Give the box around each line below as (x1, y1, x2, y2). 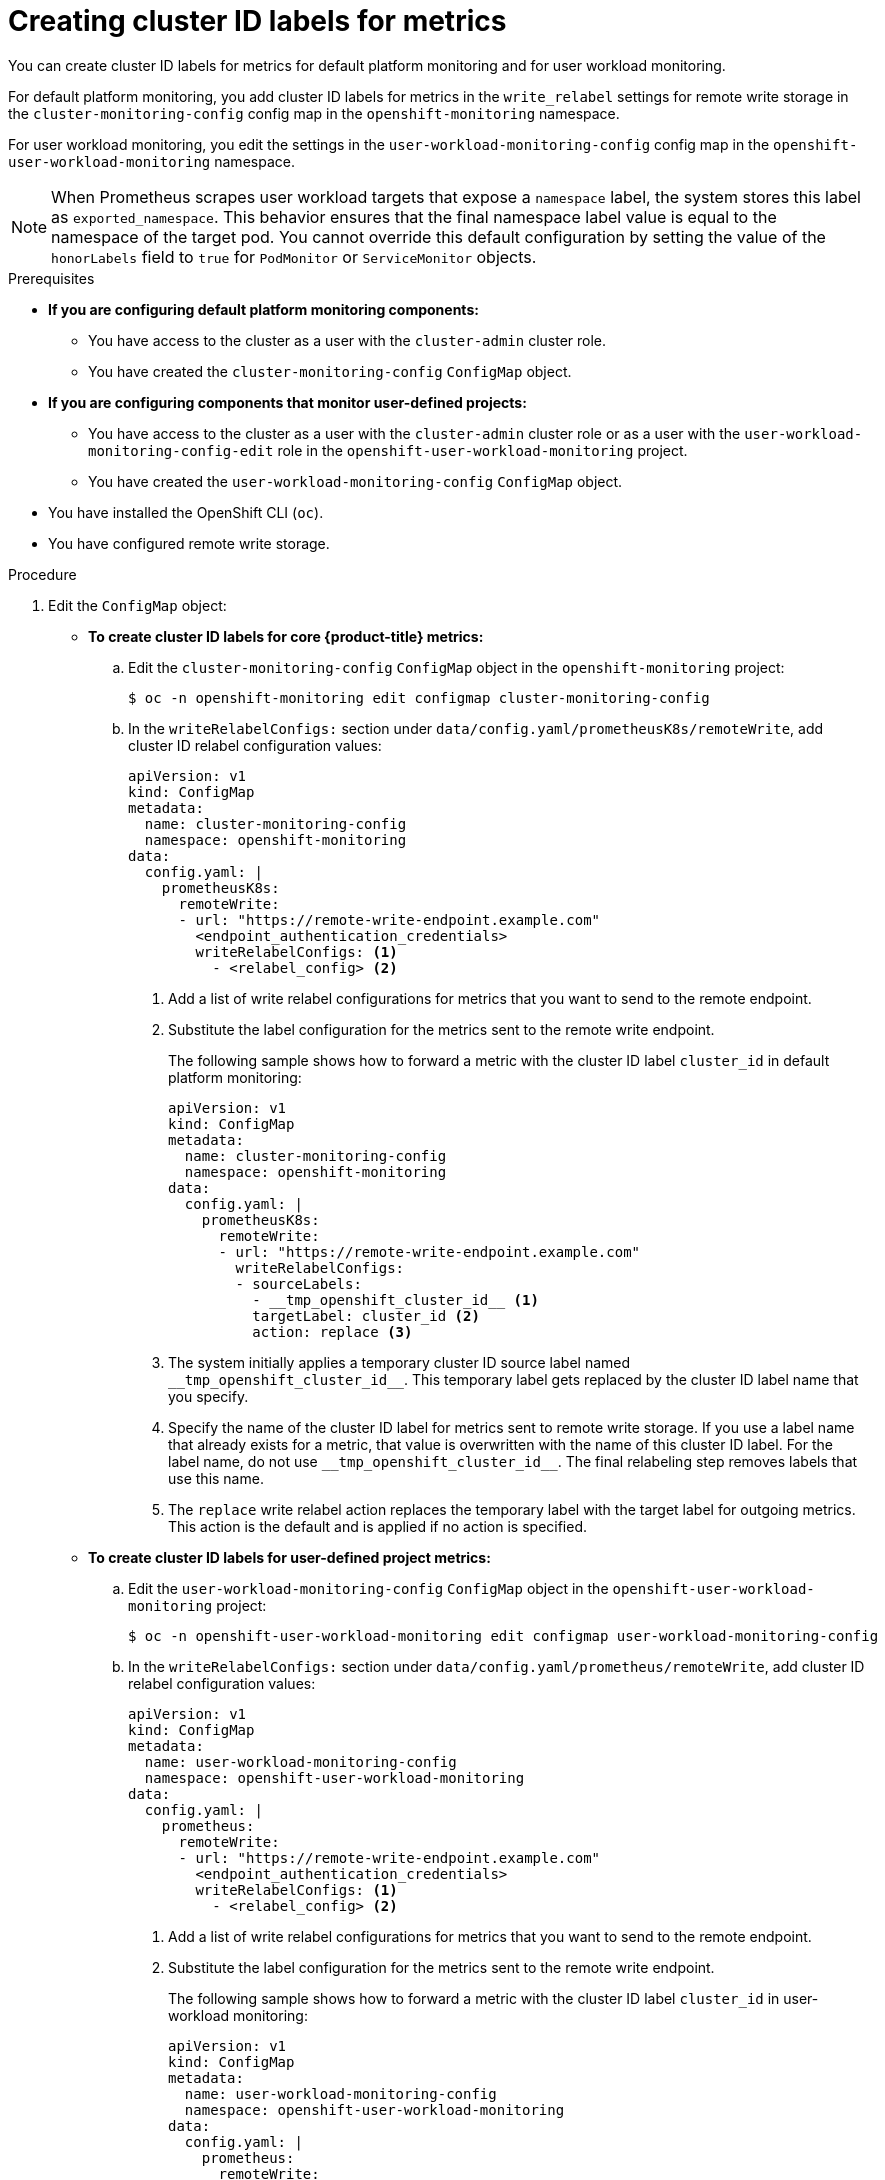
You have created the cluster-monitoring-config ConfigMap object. (88, 362, 572, 380)
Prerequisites (8, 269, 95, 287)
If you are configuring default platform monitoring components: (48, 300, 479, 318)
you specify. (168, 1387, 249, 1405)
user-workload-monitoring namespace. (8, 152, 295, 170)
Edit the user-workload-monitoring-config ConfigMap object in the (128, 1579, 609, 1597)
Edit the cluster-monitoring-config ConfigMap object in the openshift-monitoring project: (128, 658, 785, 676)
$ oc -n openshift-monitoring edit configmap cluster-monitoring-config (128, 689, 710, 706)
